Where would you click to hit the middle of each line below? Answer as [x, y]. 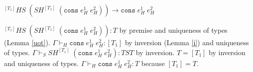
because [153, 63]
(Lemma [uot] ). [27, 42]
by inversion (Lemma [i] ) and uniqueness [187, 42]
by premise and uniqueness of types [173, 30]
